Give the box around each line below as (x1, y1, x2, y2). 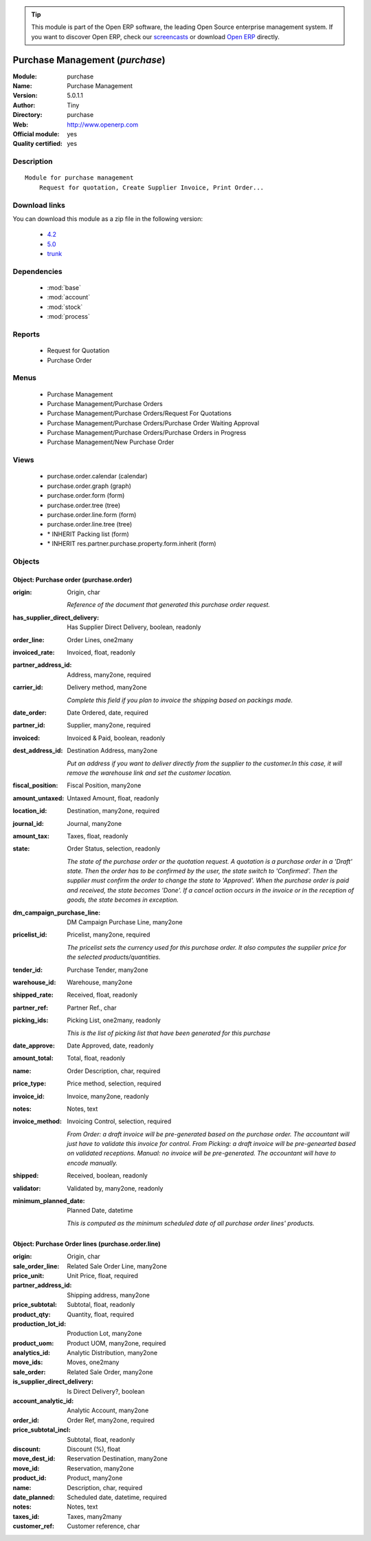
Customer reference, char (67, 1522, 140, 1531)
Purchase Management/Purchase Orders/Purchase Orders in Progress (47, 429, 247, 437)
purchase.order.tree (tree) (47, 501, 121, 509)
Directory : (12, 111, 43, 119)
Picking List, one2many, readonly (67, 1016, 161, 1025)
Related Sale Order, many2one (67, 1368, 153, 1376)
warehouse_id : (12, 978, 56, 986)
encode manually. (67, 1158, 118, 1167)
